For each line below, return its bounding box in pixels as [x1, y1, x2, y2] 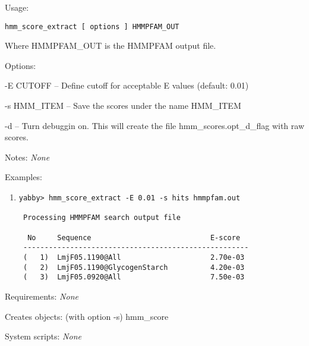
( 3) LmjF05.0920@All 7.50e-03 [23, 273, 245, 282]
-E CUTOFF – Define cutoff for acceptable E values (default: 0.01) [5, 79, 249, 92]
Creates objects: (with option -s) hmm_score [5, 310, 169, 322]
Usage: [5, 1, 29, 13]
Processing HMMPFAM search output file [23, 213, 181, 222]
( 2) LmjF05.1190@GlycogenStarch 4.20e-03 [23, 263, 245, 272]
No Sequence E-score [27, 233, 241, 242]
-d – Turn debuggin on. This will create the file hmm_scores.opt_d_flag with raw [5, 119, 304, 131]
